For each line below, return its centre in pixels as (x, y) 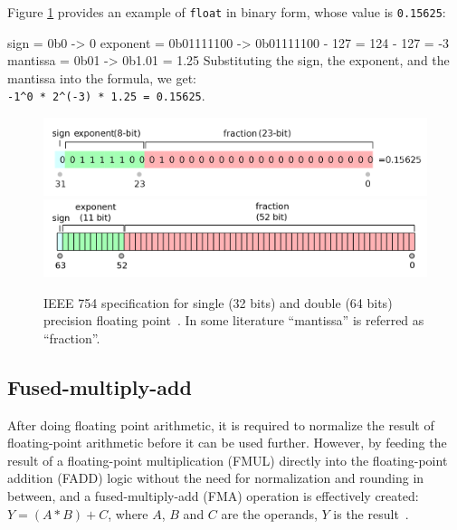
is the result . (371, 513)
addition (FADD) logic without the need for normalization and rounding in (216, 478)
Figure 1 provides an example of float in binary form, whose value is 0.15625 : (227, 12)
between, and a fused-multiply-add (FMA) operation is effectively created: (213, 496)
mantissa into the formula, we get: (102, 77)
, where (128, 513)
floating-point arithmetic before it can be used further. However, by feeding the (227, 443)
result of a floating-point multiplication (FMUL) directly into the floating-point (228, 460)
